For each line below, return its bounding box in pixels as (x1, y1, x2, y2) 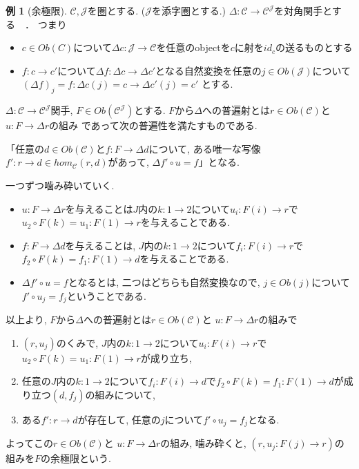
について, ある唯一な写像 (148, 141, 261, 155)
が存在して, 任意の (77, 412, 161, 426)
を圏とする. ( (87, 3, 146, 17)
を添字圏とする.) (152, 3, 226, 17)
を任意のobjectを (156, 40, 231, 55)
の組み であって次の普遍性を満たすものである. (49, 118, 258, 133)
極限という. (60, 451, 111, 466)
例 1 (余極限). (6, 3, 67, 17)
